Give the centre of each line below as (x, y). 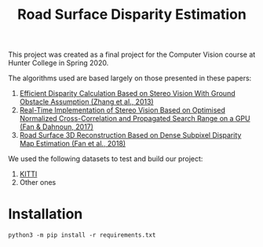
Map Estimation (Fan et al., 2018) (73, 144)
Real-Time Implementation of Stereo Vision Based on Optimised (122, 110)
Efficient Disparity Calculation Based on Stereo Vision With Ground (127, 94)
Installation (46, 214)
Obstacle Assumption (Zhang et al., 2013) (87, 102)
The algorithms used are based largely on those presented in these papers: (130, 78)
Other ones (38, 182)
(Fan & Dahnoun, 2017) (57, 127)
